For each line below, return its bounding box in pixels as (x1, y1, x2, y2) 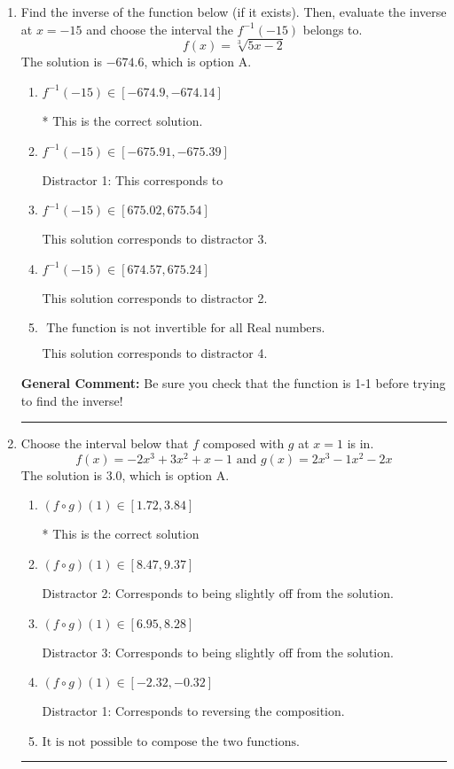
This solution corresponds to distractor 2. (42, 288, 268, 307)
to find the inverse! (20, 391, 123, 409)
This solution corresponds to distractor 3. (42, 229, 268, 248)
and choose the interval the (86, 19, 233, 38)
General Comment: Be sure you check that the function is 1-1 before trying (20, 373, 446, 392)
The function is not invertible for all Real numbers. (46, 322, 325, 336)
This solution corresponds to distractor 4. (42, 344, 268, 362)
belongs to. (302, 19, 363, 38)
